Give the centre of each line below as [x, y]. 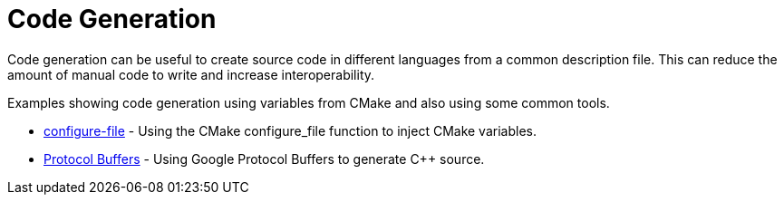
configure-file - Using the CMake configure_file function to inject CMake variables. [290, 130]
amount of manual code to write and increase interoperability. [191, 74]
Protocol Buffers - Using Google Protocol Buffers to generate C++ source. [264, 159]
